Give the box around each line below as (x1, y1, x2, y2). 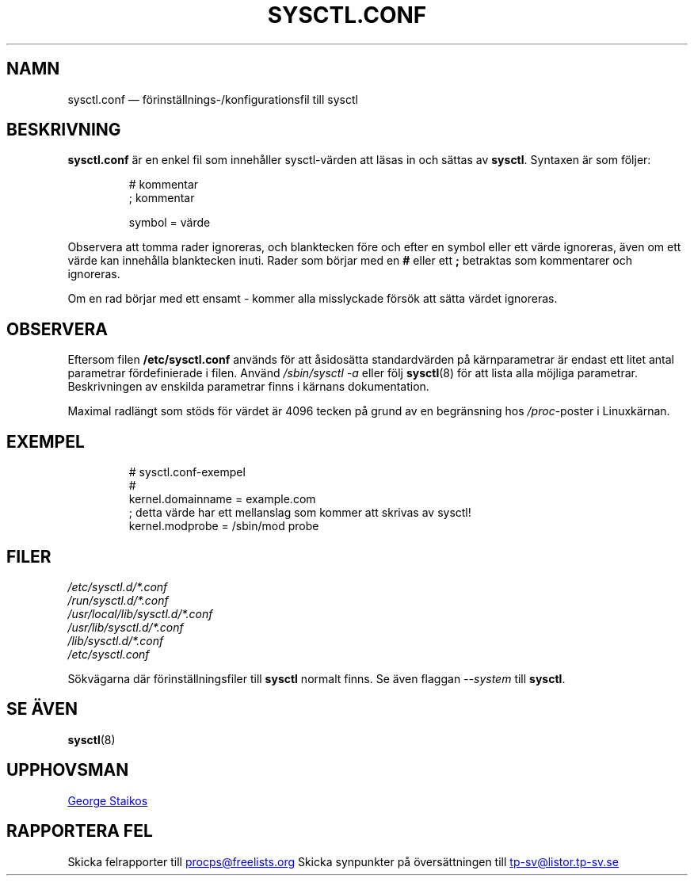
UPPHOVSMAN (6, 760, 129, 781)
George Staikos (67, 793, 148, 808)
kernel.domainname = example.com (128, 492, 316, 506)
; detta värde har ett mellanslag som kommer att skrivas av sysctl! (128, 506, 471, 520)
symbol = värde (128, 216, 211, 230)
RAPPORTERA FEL (6, 821, 153, 842)
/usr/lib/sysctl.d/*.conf (67, 620, 184, 634)
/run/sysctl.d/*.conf (67, 593, 169, 607)
